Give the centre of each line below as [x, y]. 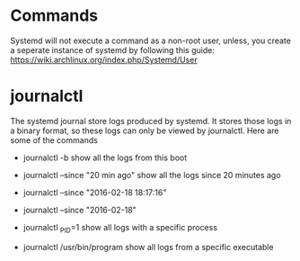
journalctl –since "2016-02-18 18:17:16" [95, 192]
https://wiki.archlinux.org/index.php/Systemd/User [104, 59]
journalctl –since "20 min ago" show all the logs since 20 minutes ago [152, 175]
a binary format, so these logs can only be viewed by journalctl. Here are [145, 130]
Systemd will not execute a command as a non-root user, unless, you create [150, 40]
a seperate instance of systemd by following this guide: [112, 49]
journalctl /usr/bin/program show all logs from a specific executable [148, 247]
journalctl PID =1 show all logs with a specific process [120, 228]
